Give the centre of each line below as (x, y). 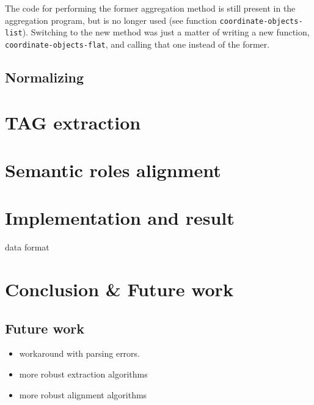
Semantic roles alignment (113, 170)
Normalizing (45, 77)
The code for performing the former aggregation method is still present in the (150, 8)
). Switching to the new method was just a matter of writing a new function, (166, 32)
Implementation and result (120, 218)
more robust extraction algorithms (83, 374)
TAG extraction (73, 122)
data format (27, 247)
